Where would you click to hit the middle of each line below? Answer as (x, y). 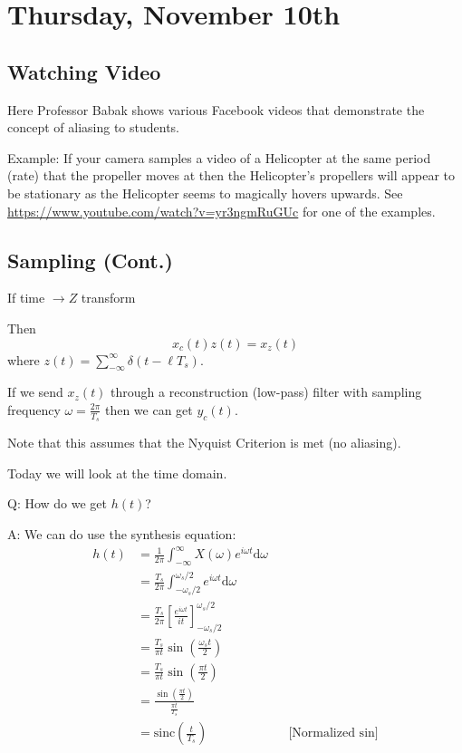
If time (26, 298)
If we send (35, 392)
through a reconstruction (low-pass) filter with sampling (266, 392)
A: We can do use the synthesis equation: (122, 533)
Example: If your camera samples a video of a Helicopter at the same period (219, 157)
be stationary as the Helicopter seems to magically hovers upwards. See (205, 193)
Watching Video (84, 71)
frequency (34, 409)
